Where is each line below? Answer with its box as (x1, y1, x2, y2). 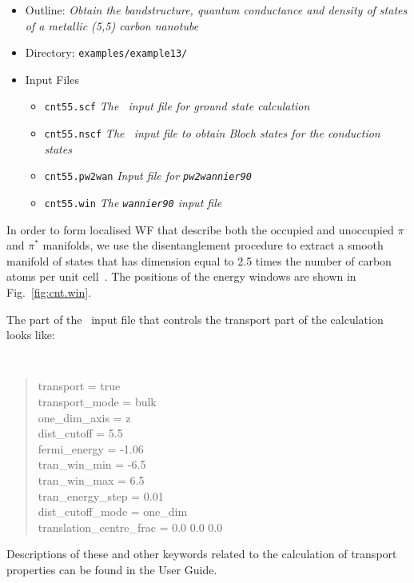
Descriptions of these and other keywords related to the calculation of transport (6, 545, 397, 562)
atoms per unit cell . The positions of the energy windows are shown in (6, 268, 356, 285)
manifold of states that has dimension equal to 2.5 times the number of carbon (6, 252, 392, 269)
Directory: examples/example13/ (25, 44, 188, 61)
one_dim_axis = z (38, 409, 131, 425)
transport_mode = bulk (38, 393, 157, 410)
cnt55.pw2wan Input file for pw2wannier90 (44, 167, 252, 184)
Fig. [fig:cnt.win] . (6, 284, 92, 301)
